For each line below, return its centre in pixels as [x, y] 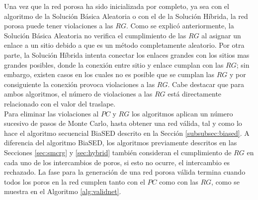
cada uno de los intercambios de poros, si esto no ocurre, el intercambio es [117, 162]
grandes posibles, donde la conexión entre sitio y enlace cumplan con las [114, 64]
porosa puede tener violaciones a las [59, 26]
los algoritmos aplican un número [182, 113]
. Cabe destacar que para [206, 84]
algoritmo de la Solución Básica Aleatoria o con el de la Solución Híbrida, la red [126, 16]
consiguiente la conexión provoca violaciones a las [80, 84]
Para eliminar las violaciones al [51, 113]
